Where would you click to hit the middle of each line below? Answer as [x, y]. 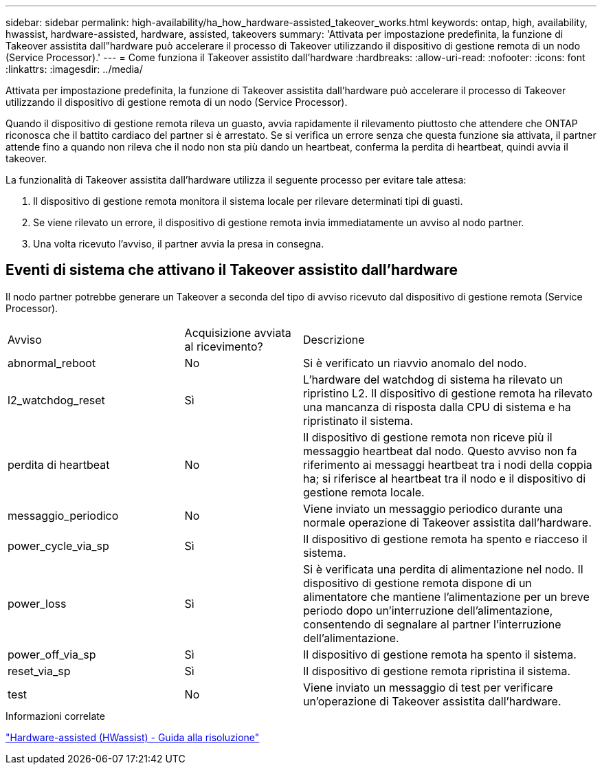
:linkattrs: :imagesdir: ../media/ [74, 69]
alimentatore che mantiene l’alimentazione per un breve [446, 596]
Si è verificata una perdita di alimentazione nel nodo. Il [443, 569]
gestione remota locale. [364, 492]
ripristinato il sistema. [358, 420]
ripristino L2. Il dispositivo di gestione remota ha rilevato [447, 393]
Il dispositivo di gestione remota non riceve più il [427, 437]
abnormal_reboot [52, 363]
